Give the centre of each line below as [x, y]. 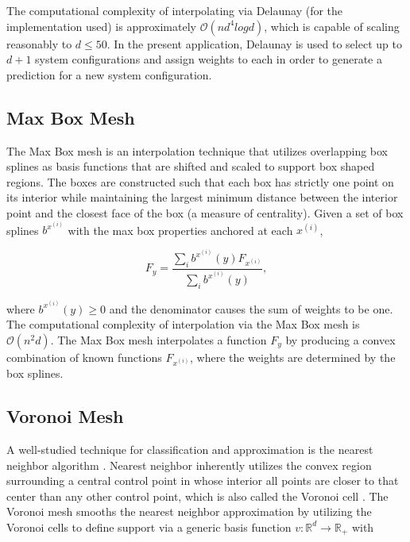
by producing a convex [340, 339]
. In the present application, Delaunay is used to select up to [254, 43]
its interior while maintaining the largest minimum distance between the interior [202, 197]
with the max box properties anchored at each [180, 230]
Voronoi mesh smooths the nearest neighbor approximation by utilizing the [189, 511]
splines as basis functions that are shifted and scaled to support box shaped [191, 166]
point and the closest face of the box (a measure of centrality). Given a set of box [205, 212]
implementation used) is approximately [101, 26]
